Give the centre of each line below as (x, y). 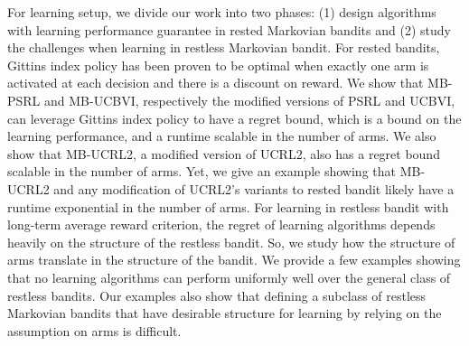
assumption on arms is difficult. (94, 330)
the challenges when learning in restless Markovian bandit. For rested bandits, (224, 47)
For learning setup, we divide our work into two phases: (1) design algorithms (222, 12)
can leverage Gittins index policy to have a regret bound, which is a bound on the (234, 118)
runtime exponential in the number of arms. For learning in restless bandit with (228, 206)
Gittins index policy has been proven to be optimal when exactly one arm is (218, 65)
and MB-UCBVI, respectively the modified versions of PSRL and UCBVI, (250, 100)
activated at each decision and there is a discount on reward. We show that (216, 83)
